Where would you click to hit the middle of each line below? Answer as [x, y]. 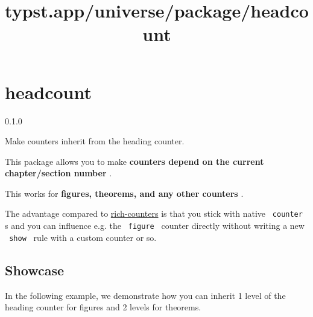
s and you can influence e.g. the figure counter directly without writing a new [155, 226]
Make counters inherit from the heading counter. [95, 141]
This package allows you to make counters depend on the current [134, 161]
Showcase [35, 270]
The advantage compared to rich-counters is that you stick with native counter [154, 213]
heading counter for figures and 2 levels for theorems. [103, 307]
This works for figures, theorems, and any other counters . [124, 193]
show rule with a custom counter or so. [83, 237]
